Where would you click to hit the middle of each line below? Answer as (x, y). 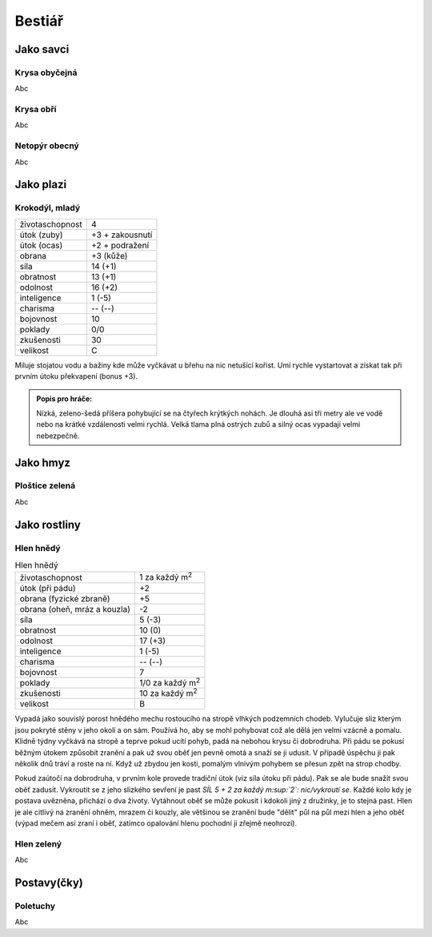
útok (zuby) (41, 235)
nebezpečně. (58, 436)
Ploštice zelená (45, 486)
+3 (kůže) (109, 255)
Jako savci (42, 49)
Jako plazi (41, 185)
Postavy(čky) (49, 882)
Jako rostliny (48, 525)
